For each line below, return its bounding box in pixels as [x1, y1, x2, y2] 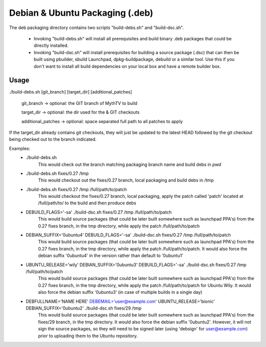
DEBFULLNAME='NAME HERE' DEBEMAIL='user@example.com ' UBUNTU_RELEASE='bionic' [26, 298, 215, 304]
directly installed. [33, 42, 69, 49]
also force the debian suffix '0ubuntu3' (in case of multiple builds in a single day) [38, 289, 202, 295]
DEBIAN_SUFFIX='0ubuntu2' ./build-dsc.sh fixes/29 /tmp [26, 305, 142, 311]
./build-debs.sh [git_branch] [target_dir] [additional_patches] [9, 89, 133, 95]
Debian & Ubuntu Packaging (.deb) [9, 7, 154, 18]
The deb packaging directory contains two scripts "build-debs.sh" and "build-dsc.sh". [9, 25, 184, 31]
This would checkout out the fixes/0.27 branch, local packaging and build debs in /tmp [38, 177, 214, 183]
